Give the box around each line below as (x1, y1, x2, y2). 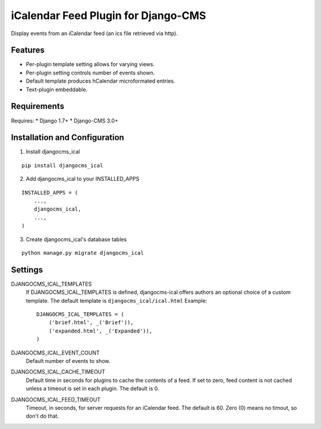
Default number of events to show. (26, 357, 111, 364)
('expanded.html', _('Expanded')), (48, 327, 153, 334)
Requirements (11, 101, 65, 111)
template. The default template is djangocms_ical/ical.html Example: (26, 297, 207, 304)
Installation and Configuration (11, 133, 124, 143)
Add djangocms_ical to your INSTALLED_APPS (26, 176, 140, 183)
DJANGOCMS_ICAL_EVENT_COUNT (11, 349, 100, 356)
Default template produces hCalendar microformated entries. (26, 77, 175, 84)
